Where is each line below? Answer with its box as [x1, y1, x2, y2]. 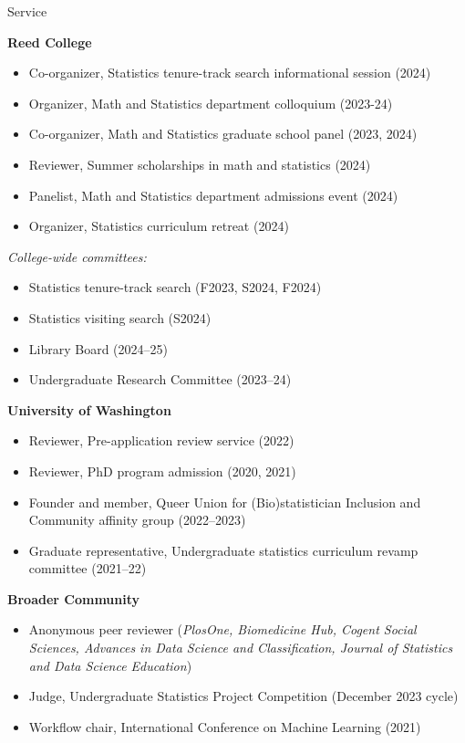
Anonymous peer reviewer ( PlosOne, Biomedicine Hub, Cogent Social [28, 620, 417, 639]
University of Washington [7, 400, 171, 419]
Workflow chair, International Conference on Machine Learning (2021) [28, 717, 421, 736]
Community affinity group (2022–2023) [28, 510, 246, 529]
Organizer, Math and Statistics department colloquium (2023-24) [28, 93, 393, 112]
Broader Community [7, 589, 140, 608]
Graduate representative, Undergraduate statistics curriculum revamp [28, 540, 418, 560]
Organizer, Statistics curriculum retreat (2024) [28, 216, 289, 235]
